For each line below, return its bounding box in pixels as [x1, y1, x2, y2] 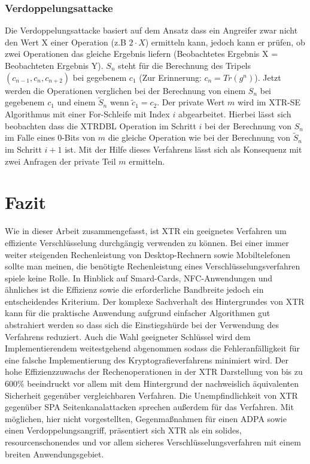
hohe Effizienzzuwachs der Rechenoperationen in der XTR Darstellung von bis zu [5, 365, 303, 378]
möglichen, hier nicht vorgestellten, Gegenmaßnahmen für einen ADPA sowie [5, 412, 287, 424]
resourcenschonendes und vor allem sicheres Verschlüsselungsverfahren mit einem [5, 436, 301, 448]
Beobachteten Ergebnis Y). [5, 59, 104, 71]
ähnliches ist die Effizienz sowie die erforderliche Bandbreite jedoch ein [5, 283, 264, 296]
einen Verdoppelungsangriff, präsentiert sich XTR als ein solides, [5, 424, 242, 436]
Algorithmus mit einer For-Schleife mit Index [5, 108, 170, 120]
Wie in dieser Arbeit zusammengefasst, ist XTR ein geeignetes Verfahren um [5, 225, 287, 237]
